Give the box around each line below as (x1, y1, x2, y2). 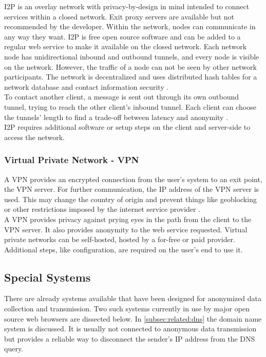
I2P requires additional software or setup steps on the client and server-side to (4, 122, 251, 132)
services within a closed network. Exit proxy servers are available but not (4, 11, 235, 22)
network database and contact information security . (4, 81, 169, 92)
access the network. (4, 131, 65, 142)
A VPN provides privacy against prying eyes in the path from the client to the (4, 213, 252, 224)
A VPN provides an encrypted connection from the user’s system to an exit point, (4, 173, 262, 184)
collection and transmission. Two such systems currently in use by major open (4, 303, 250, 314)
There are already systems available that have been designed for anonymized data (4, 293, 261, 304)
